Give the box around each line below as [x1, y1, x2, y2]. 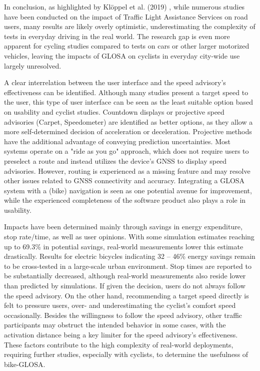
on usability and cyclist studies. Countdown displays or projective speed [4, 106, 224, 117]
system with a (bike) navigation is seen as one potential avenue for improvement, [4, 185, 252, 195]
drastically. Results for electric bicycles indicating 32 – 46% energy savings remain [4, 251, 255, 261]
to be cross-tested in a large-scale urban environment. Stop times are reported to [4, 260, 251, 271]
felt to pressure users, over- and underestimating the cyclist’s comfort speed [4, 300, 236, 310]
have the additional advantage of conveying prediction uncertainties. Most [4, 136, 230, 146]
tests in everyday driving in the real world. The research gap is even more [4, 31, 230, 41]
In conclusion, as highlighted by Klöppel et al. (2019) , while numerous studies [4, 2, 245, 12]
